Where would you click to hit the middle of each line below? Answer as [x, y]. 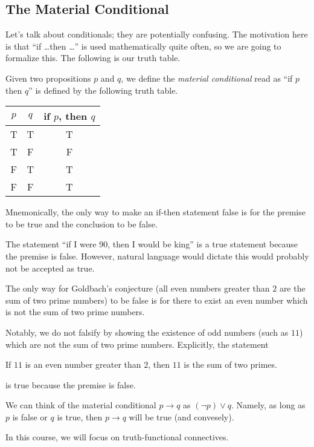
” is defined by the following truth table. [103, 90]
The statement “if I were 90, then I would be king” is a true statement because [152, 244]
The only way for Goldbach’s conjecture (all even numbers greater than [138, 288]
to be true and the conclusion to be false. [82, 223]
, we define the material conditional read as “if [207, 78]
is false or [30, 416]
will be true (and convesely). [181, 416]
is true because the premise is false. [71, 384]
